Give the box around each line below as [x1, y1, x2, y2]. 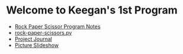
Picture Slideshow [14, 42, 59, 49]
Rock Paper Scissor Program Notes [14, 23, 101, 30]
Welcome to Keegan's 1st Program [6, 4, 178, 17]
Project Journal [14, 35, 52, 42]
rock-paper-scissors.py [14, 29, 72, 36]
